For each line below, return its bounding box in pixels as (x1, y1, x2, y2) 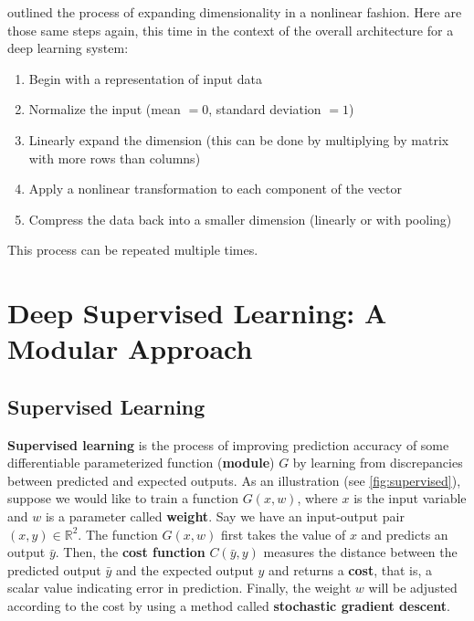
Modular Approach (7, 330, 253, 367)
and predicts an (361, 524, 448, 543)
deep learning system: (7, 38, 129, 58)
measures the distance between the (263, 542, 458, 562)
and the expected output (115, 560, 254, 579)
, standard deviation (208, 100, 321, 119)
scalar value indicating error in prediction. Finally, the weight (7, 578, 352, 597)
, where (297, 489, 338, 508)
